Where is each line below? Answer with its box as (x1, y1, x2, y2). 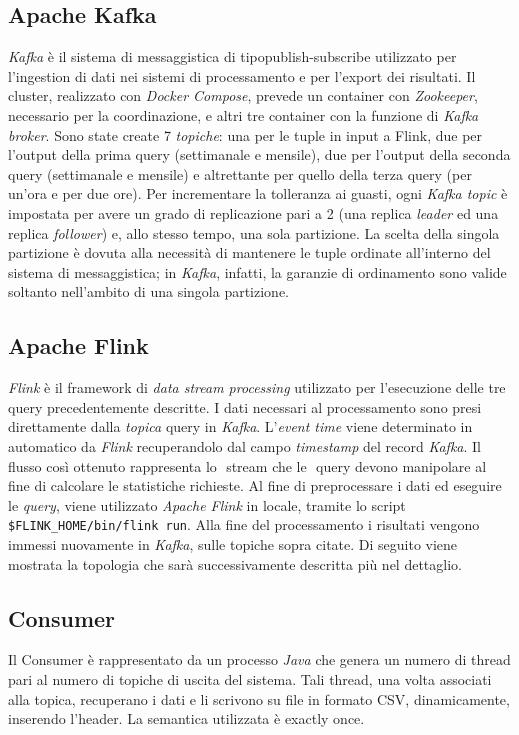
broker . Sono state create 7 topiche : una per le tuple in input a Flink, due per (8, 124, 483, 145)
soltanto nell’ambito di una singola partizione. (8, 281, 290, 302)
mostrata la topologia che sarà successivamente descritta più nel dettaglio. (8, 553, 462, 574)
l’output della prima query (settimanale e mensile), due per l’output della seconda (8, 144, 511, 165)
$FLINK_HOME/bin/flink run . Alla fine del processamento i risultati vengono (8, 514, 480, 535)
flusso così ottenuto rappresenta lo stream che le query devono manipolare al (8, 455, 487, 476)
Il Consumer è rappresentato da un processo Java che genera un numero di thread (8, 649, 511, 670)
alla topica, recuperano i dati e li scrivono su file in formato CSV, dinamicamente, (8, 688, 510, 709)
